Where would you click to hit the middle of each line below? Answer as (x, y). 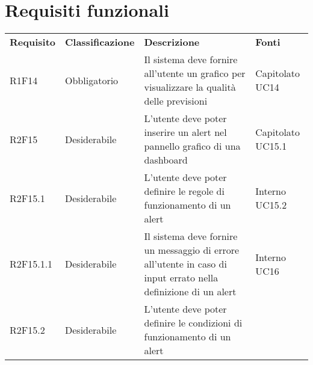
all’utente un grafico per (195, 73)
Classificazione (100, 42)
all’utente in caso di (185, 264)
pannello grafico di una (192, 146)
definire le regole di (184, 191)
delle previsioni (176, 101)
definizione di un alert (190, 292)
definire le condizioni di (193, 323)
